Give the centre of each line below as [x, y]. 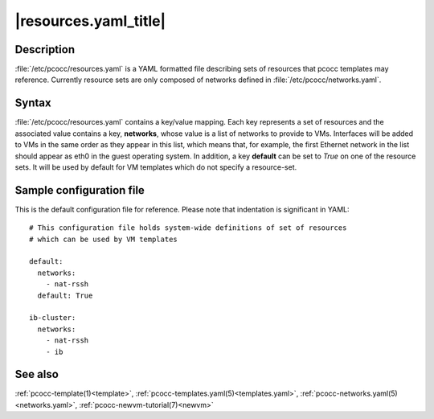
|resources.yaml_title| [90, 21]
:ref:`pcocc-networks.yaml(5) [349, 393]
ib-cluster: [53, 318]
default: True [65, 295]
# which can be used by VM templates [104, 239]
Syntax [33, 103]
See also [37, 374]
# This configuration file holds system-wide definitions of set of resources [188, 228]
